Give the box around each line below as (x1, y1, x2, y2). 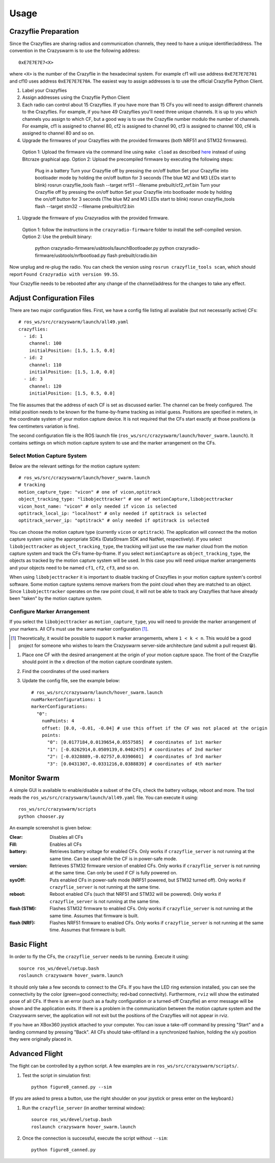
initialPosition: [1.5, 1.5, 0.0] (29, 347, 116, 353)
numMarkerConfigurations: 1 (31, 696, 101, 702)
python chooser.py (18, 813, 65, 819)
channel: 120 (29, 383, 62, 389)
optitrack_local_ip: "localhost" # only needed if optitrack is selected (18, 510, 207, 516)
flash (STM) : (9, 906, 37, 912)
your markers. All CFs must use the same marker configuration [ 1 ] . (9, 626, 149, 632)
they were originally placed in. (9, 1036, 73, 1042)
